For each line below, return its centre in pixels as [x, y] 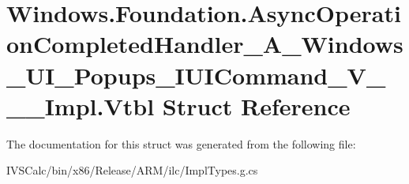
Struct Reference [256, 105]
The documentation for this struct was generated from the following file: [181, 143]
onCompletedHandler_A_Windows [205, 44]
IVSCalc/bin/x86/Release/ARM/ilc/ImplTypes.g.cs [132, 170]
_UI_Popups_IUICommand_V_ [196, 75]
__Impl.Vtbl [81, 105]
